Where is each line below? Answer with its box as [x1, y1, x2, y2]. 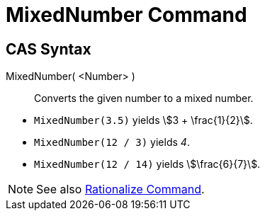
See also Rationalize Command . [36, 182, 205, 197]
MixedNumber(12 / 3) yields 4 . [34, 136, 190, 149]
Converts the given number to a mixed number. [34, 92, 254, 105]
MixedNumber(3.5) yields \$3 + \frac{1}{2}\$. [34, 114, 253, 127]
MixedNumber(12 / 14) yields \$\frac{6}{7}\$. [34, 158, 261, 171]
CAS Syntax [6, 40, 91, 58]
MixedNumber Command [6, 3, 247, 27]
